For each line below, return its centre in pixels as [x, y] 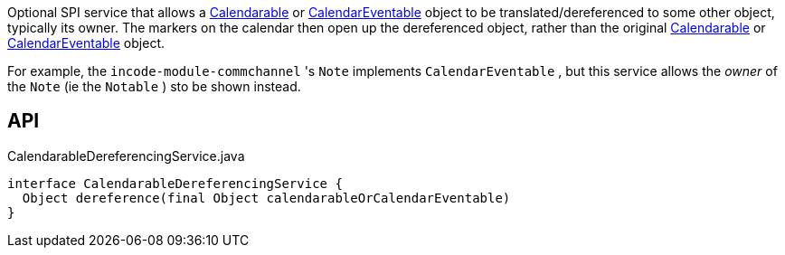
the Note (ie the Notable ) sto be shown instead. [154, 86]
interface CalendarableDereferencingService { [175, 183]
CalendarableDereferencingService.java [126, 156]
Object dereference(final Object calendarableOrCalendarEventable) [266, 198]
